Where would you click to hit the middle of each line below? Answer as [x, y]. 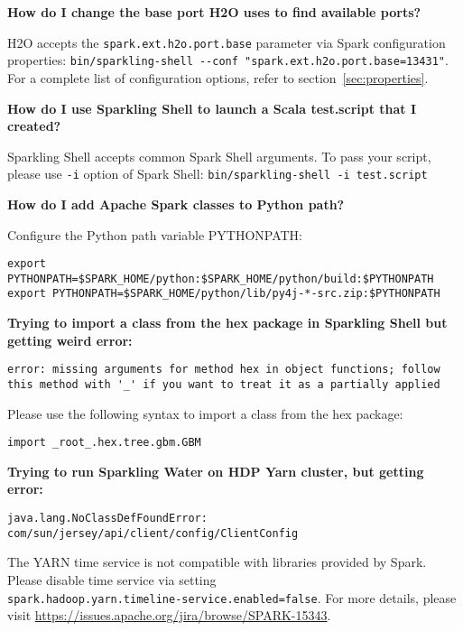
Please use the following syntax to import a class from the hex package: [205, 413]
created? [34, 126]
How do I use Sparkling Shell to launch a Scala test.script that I [212, 108]
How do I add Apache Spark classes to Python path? [176, 204]
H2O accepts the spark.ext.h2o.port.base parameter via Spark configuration [227, 42]
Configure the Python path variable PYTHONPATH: [155, 234]
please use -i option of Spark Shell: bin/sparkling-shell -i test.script [218, 174]
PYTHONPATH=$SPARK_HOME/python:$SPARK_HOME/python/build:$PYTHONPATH [221, 278]
